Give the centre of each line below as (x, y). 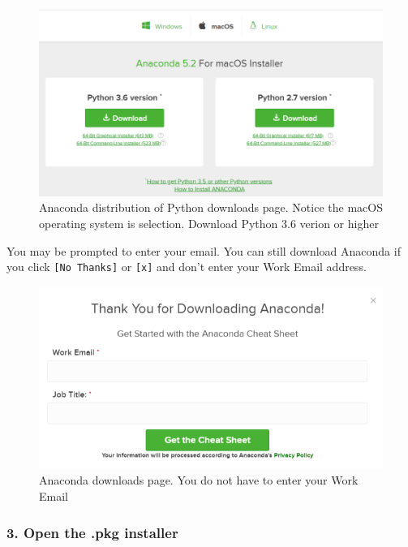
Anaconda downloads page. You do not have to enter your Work (199, 480)
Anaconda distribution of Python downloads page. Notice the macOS (211, 207)
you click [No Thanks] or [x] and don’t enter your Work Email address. (187, 267)
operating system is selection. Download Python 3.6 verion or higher (209, 224)
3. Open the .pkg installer (92, 532)
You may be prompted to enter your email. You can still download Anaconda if (204, 250)
